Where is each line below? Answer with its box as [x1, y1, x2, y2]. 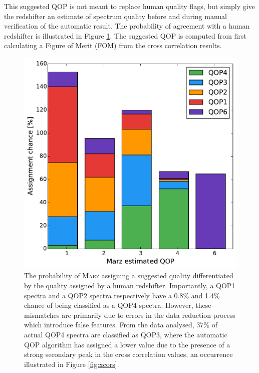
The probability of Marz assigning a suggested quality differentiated [24, 270, 233, 281]
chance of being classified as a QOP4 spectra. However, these [24, 300, 211, 310]
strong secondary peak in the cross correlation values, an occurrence [24, 349, 233, 359]
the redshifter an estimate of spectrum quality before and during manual [4, 11, 227, 21]
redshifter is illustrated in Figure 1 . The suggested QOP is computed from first [4, 30, 246, 41]
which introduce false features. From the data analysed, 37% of [24, 319, 217, 330]
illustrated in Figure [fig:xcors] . [24, 358, 119, 369]
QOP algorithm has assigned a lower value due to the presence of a [24, 339, 230, 349]
